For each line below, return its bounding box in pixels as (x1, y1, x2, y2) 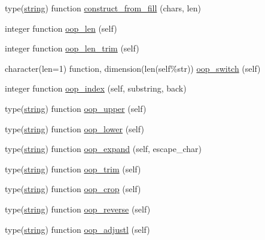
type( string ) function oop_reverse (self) (5, 202, 151, 215)
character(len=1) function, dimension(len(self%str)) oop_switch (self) (5, 62, 261, 74)
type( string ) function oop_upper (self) (5, 102, 147, 114)
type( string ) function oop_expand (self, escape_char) (5, 142, 202, 155)
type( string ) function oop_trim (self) (5, 162, 141, 175)
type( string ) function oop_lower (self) (5, 122, 144, 135)
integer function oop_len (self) (5, 22, 117, 34)
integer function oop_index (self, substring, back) (5, 82, 187, 95)
